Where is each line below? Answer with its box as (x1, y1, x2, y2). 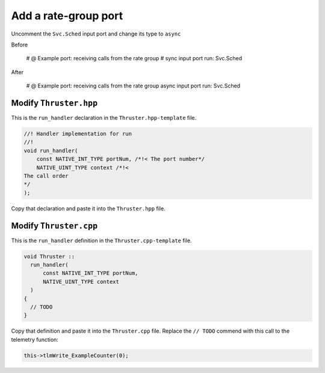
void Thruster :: (23, 253, 75, 260)
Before (11, 41, 28, 48)
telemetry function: (11, 336, 58, 343)
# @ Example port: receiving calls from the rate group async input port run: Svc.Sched (26, 82, 241, 90)
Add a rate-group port (11, 9, 123, 22)
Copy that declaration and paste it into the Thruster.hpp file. (11, 205, 166, 212)
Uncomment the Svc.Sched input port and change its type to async (11, 30, 181, 37)
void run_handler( (23, 147, 78, 154)
